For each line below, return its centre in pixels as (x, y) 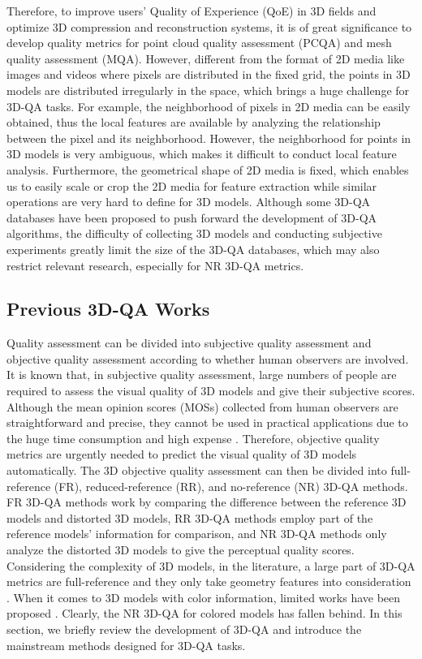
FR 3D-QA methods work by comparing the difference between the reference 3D (207, 502)
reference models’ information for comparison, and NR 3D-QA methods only (197, 534)
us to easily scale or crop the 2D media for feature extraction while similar (192, 185)
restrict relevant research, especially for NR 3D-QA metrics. (155, 265)
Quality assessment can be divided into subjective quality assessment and (189, 343)
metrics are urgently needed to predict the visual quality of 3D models (182, 454)
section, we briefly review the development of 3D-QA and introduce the (184, 629)
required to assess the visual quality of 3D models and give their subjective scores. (211, 391)
